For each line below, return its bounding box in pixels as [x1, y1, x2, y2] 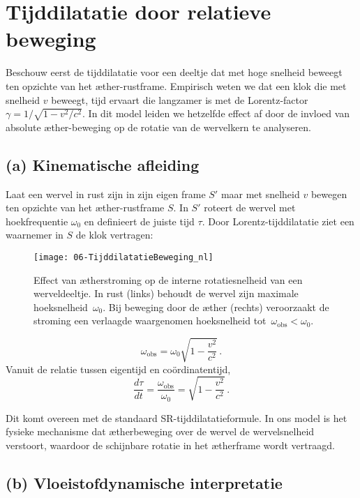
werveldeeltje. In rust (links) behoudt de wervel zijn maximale [33, 286, 299, 301]
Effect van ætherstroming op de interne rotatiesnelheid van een [33, 272, 303, 287]
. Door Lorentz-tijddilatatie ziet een [202, 213, 354, 228]
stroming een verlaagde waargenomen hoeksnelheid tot [33, 313, 267, 328]
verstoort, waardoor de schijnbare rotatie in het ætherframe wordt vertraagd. [6, 438, 335, 453]
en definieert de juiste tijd [84, 213, 195, 228]
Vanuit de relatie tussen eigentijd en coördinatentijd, [6, 361, 231, 376]
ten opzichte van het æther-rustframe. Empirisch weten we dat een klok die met [6, 78, 347, 93]
